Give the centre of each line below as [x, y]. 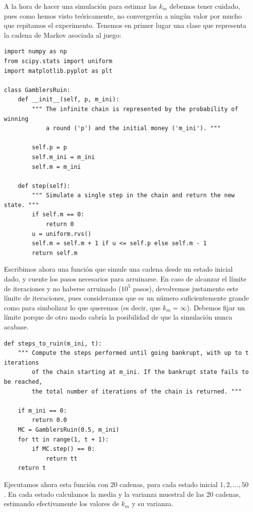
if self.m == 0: [58, 215]
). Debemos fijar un [216, 307]
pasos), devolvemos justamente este [186, 288]
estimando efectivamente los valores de [62, 503]
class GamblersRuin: [37, 90]
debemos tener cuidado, [205, 6]
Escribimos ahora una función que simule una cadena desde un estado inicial [118, 269]
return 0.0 [49, 420]
